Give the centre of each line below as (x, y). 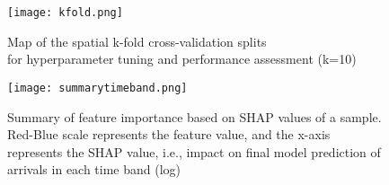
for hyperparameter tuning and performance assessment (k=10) (182, 59)
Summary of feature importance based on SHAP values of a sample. (194, 116)
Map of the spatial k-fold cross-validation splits (137, 41)
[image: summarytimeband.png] (97, 88)
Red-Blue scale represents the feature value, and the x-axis (169, 134)
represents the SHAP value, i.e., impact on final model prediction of (194, 151)
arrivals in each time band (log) (94, 169)
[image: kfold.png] (65, 13)
